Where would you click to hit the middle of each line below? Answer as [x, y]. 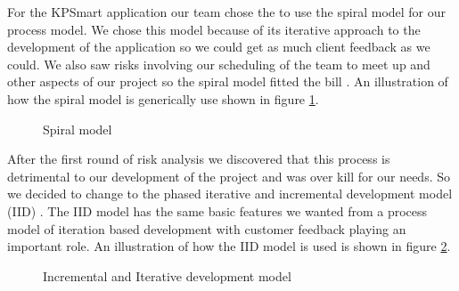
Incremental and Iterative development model [167, 275]
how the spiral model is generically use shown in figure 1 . [163, 98]
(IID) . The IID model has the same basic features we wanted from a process [217, 210]
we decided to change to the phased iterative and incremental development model [230, 194]
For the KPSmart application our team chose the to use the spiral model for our [227, 12]
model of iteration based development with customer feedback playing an [207, 228]
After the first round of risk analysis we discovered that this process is [199, 159]
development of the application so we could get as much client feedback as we [219, 47]
